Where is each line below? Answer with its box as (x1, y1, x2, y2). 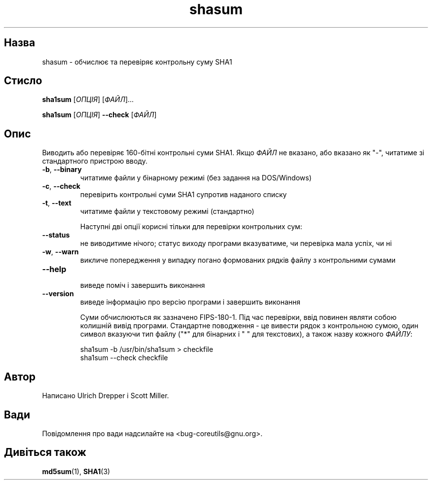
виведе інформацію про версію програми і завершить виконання (80, 298, 301, 307)
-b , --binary (42, 165, 82, 174)
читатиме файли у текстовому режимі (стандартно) (80, 207, 254, 216)
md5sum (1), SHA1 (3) (42, 467, 110, 476)
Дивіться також (4, 446, 86, 459)
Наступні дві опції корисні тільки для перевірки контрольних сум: (80, 222, 302, 231)
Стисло (4, 74, 42, 87)
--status (42, 231, 70, 240)
